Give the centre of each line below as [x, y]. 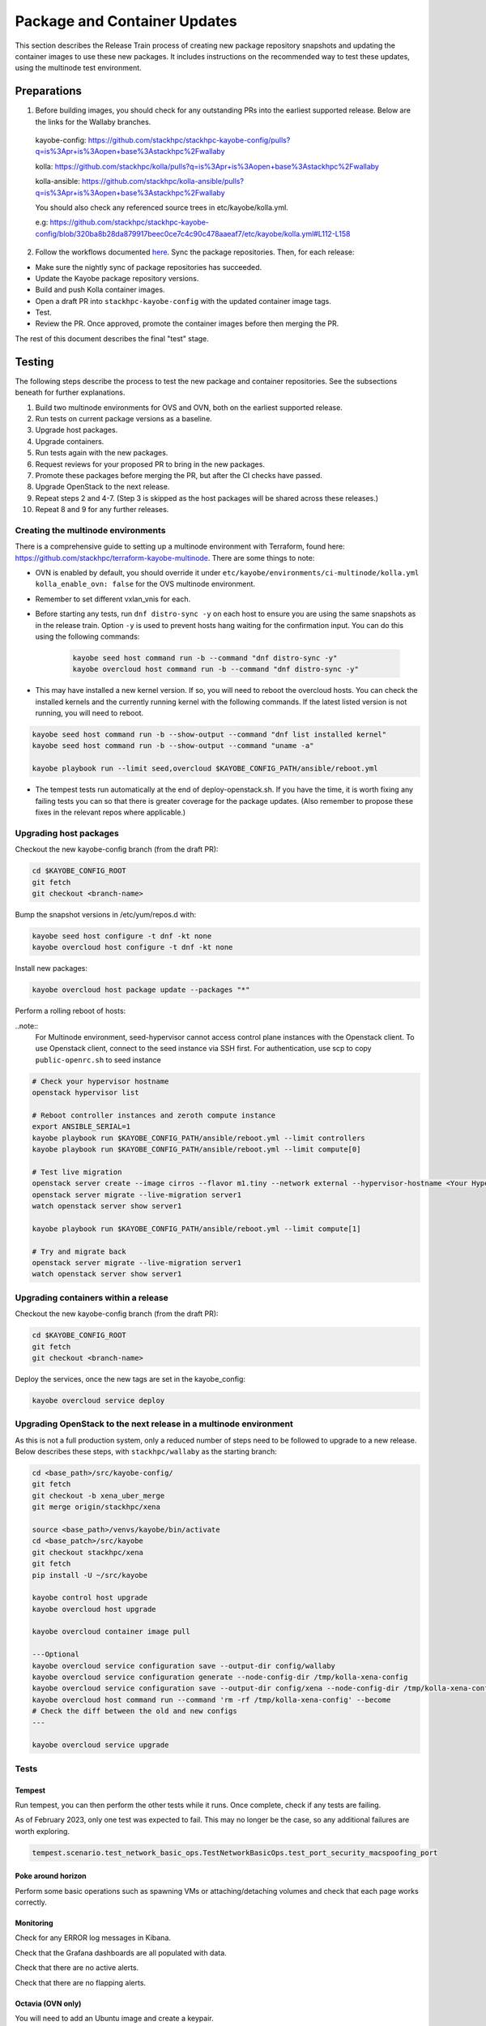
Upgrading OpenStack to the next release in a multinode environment [154, 1424]
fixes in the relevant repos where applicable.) [111, 812]
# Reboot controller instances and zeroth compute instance [154, 1115]
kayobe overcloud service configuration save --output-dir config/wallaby [184, 1666]
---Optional [56, 1654]
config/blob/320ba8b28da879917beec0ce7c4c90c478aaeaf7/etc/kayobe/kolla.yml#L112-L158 [193, 233]
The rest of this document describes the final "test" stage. [112, 338]
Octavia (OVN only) [48, 2003]
